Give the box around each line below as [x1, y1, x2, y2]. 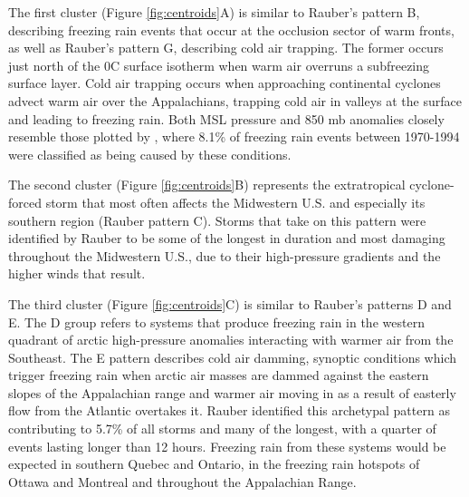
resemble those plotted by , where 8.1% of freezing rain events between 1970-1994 [8, 127, 460, 146]
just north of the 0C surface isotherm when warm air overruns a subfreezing [8, 55, 430, 74]
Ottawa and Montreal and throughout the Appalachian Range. [8, 472, 357, 491]
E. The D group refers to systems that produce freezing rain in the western [8, 312, 425, 331]
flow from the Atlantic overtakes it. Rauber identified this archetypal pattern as [8, 401, 450, 420]
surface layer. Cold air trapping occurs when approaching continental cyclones [8, 73, 441, 93]
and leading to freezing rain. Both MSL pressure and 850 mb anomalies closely [8, 109, 445, 128]
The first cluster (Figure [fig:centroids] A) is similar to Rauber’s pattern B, [8, 3, 420, 21]
